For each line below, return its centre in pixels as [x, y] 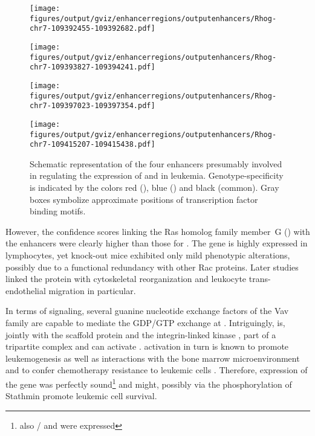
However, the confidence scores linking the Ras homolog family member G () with [158, 231]
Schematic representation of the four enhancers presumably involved [156, 163]
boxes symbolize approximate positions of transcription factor [144, 199]
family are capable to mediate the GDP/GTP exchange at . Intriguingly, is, [145, 322]
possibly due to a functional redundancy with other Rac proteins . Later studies [152, 267]
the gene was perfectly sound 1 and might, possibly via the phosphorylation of [149, 383]
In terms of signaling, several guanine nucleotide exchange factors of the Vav [147, 311]
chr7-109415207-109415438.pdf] [93, 145]
